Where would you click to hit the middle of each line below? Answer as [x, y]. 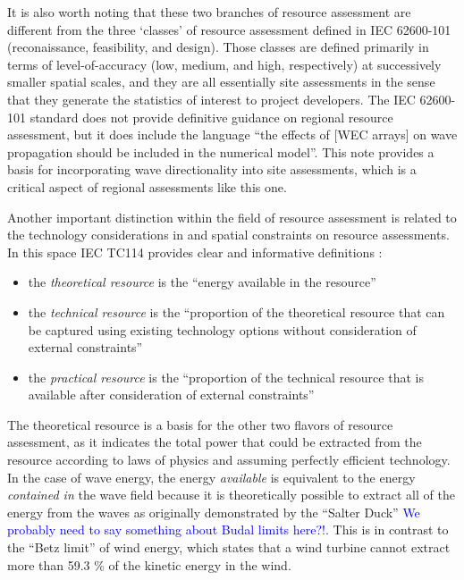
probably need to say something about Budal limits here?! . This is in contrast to [228, 530]
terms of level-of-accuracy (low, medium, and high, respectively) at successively [224, 64]
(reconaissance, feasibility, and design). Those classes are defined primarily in [218, 47]
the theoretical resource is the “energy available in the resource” [202, 282]
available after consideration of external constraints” [171, 395]
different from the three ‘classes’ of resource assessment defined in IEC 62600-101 [229, 29]
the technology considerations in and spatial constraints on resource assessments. [228, 235]
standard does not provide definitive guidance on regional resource [211, 117]
